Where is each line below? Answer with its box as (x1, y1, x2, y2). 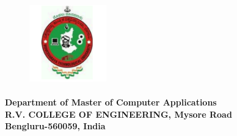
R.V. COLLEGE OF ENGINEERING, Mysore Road (5, 107, 232, 120)
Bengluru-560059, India (5, 120, 106, 132)
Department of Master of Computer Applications (5, 95, 217, 108)
